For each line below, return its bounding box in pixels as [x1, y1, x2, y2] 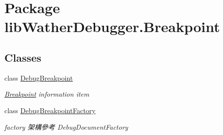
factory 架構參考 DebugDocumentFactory [4, 121, 128, 132]
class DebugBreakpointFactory [4, 105, 96, 115]
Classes [4, 50, 41, 65]
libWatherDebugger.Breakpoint [4, 17, 220, 36]
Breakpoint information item [4, 89, 89, 99]
